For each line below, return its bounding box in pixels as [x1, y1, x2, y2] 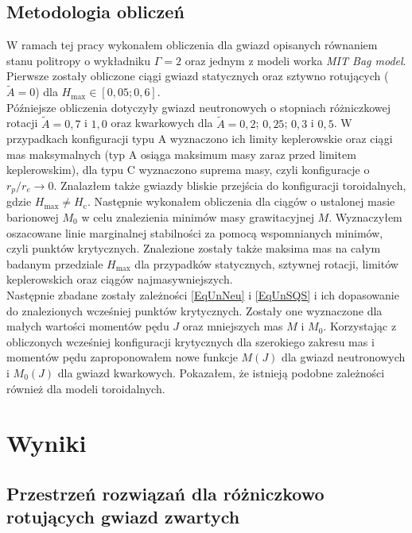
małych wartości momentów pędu [6, 318, 169, 334]
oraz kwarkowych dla [111, 114, 213, 131]
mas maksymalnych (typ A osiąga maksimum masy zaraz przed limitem [6, 145, 356, 162]
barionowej [6, 209, 59, 226]
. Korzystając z [323, 318, 397, 334]
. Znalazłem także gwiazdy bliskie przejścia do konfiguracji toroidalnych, [53, 176, 406, 193]
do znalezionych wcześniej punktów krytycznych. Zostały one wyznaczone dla [6, 302, 383, 319]
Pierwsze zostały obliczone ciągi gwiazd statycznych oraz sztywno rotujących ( [6, 68, 389, 84]
